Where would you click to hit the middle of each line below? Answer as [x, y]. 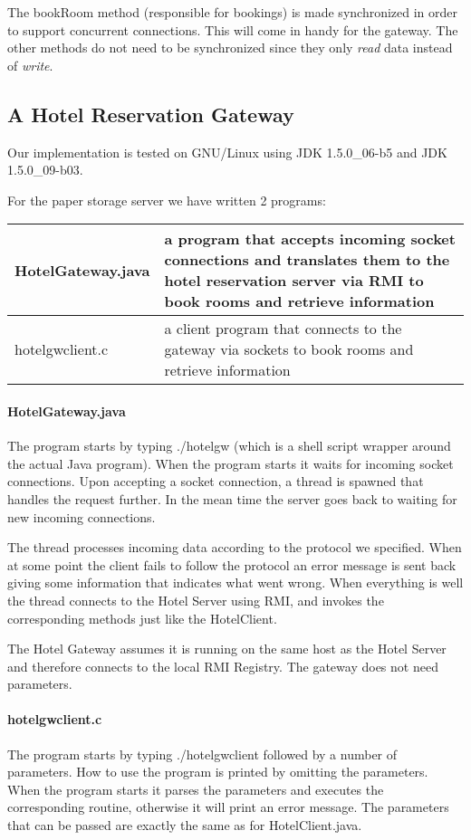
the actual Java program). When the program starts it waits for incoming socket [231, 463]
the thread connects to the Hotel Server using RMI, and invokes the [196, 600]
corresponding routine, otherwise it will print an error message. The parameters [228, 807]
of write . [30, 65]
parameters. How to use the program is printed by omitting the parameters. [218, 772]
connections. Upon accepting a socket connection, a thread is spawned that [216, 481]
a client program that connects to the [283, 329]
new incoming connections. [82, 516]
